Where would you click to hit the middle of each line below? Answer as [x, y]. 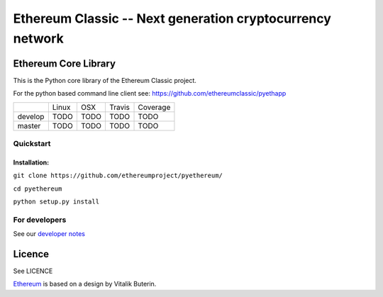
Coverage [154, 107]
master [29, 125]
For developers [40, 220]
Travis [120, 107]
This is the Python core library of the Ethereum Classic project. [105, 80]
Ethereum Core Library [65, 63]
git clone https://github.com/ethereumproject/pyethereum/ [118, 176]
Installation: [31, 162]
